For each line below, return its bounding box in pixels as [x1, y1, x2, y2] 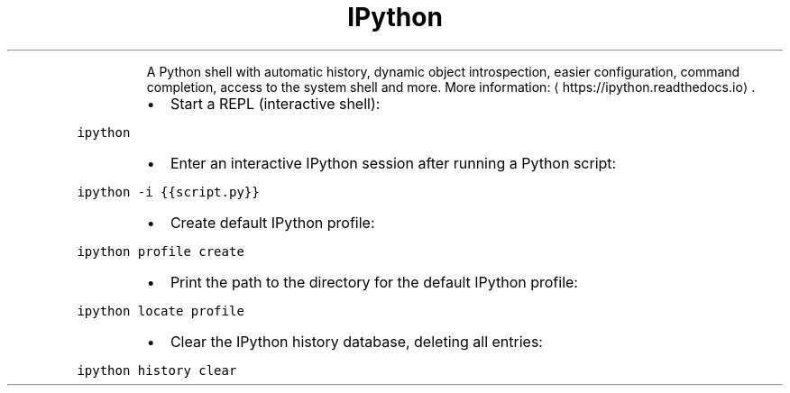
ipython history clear [77, 362, 237, 378]
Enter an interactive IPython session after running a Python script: [170, 153, 617, 172]
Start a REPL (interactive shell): [170, 94, 381, 113]
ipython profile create [77, 243, 244, 259]
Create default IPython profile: [170, 213, 375, 232]
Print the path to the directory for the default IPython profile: [170, 272, 578, 291]
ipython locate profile [77, 303, 244, 318]
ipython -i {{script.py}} [77, 184, 260, 199]
